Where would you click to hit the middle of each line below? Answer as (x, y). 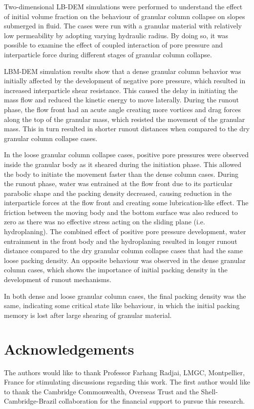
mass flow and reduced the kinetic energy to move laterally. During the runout (121, 100)
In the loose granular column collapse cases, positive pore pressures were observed (127, 155)
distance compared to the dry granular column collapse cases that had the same (123, 251)
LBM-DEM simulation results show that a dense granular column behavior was (123, 71)
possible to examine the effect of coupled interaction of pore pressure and (114, 45)
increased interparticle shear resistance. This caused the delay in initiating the (121, 90)
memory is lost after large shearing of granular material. (88, 315)
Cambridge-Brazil (30, 401)
